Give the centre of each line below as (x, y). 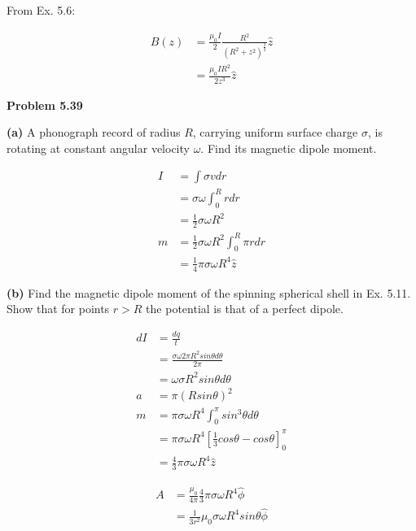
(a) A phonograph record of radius (94, 132)
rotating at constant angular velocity (98, 148)
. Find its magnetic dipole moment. (289, 148)
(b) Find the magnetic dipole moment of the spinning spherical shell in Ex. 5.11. (209, 292)
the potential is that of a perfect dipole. (245, 309)
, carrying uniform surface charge (275, 132)
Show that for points (58, 309)
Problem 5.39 (45, 104)
